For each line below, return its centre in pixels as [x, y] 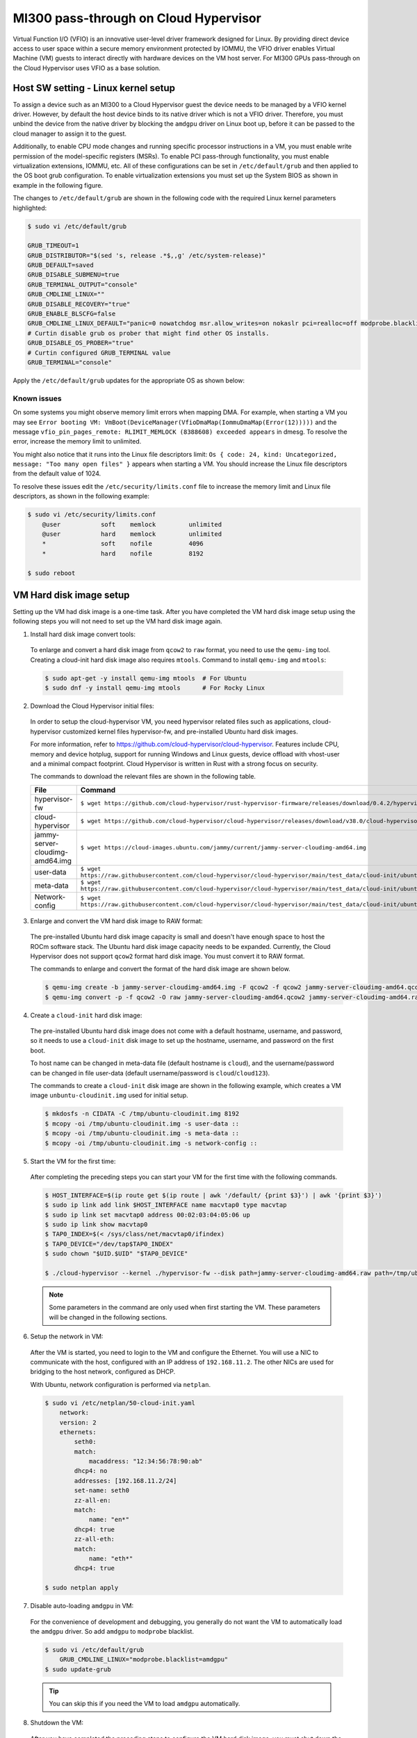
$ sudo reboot [51, 573]
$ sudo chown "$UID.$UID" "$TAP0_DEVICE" [116, 1254]
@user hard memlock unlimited [132, 534]
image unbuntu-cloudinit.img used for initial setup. [109, 1096]
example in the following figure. [58, 185]
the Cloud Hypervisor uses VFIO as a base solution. [87, 68]
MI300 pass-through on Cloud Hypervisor [137, 18]
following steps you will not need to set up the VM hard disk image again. [117, 622]
